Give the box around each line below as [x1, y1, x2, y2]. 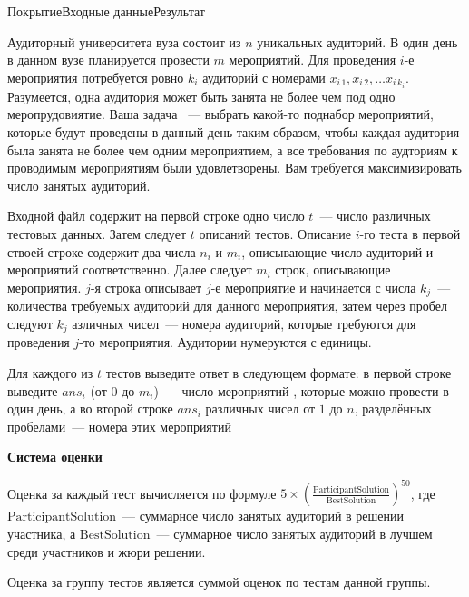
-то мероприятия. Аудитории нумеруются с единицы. [79, 333, 372, 352]
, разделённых [354, 399, 432, 418]
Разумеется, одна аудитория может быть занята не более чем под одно [7, 86, 396, 105]
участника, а [7, 523, 76, 542]
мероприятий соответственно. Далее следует [7, 260, 252, 279]
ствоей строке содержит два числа [7, 242, 196, 261]
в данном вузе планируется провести [7, 50, 210, 69]
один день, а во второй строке [7, 399, 173, 418]
